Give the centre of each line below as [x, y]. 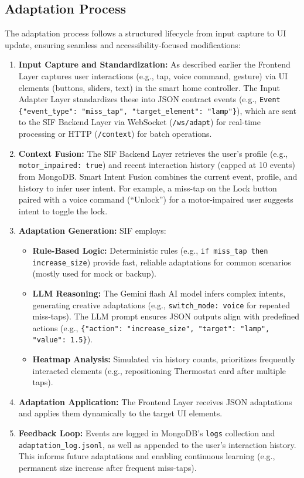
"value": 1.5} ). [63, 339]
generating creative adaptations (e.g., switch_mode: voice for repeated [161, 304]
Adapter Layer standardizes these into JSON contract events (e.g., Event [149, 99]
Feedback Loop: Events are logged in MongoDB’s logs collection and [147, 433]
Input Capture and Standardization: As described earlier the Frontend [154, 64]
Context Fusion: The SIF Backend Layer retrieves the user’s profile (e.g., [153, 153]
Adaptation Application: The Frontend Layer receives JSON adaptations [155, 401]
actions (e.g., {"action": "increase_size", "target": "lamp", [151, 327]
